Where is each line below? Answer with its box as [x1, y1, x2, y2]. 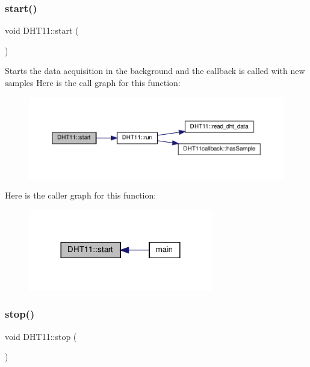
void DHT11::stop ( [5, 330, 77, 342]
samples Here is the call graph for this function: [5, 76, 181, 88]
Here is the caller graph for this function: [5, 189, 157, 202]
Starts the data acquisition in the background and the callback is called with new [5, 64, 305, 77]
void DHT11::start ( [5, 24, 79, 37]
